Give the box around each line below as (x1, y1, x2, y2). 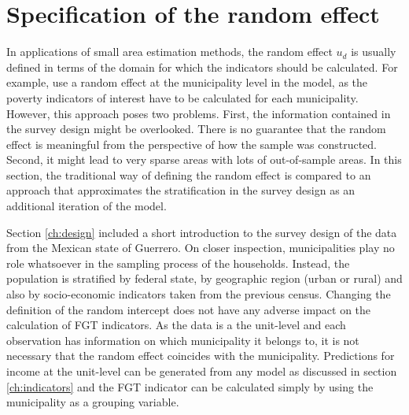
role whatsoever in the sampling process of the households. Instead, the (6, 254, 350, 271)
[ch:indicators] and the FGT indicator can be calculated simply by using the (6, 378, 374, 395)
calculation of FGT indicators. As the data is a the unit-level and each (6, 317, 346, 333)
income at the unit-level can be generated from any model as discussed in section (6, 363, 397, 379)
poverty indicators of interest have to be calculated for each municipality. (6, 89, 359, 106)
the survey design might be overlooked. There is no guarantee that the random (6, 120, 386, 137)
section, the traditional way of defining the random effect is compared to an (6, 166, 371, 183)
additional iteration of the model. (6, 198, 167, 214)
